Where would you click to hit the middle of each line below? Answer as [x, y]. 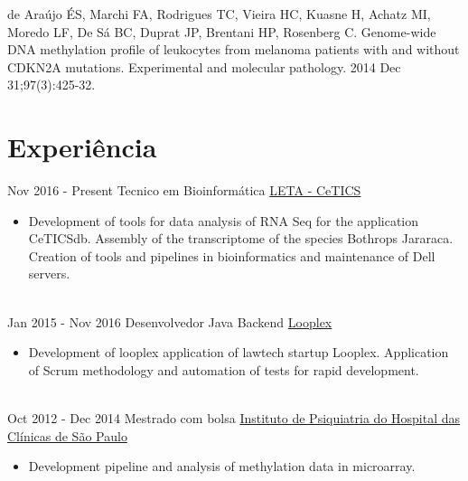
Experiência [82, 147]
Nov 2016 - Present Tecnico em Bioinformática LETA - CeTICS [184, 190]
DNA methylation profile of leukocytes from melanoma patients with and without [234, 49]
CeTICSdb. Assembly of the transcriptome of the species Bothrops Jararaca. [241, 238]
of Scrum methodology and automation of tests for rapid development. [224, 369]
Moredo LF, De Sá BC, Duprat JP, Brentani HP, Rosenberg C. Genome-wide [222, 31]
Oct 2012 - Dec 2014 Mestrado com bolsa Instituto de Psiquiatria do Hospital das [234, 418]
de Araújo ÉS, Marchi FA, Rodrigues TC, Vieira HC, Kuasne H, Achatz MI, [219, 14]
